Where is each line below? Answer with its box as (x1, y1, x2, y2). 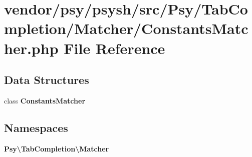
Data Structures (4, 72, 89, 87)
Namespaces (4, 119, 68, 135)
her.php (4, 37, 59, 58)
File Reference (64, 37, 165, 58)
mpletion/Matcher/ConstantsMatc (4, 18, 248, 38)
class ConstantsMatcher (4, 95, 86, 105)
